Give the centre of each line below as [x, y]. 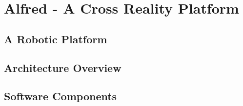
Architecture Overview [63, 67]
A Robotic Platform [56, 39]
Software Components [61, 96]
